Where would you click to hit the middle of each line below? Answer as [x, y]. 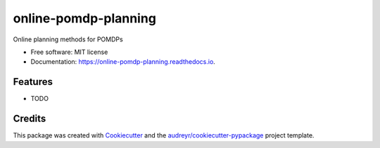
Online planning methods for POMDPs [68, 39]
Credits [30, 119]
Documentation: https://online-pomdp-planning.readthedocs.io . [123, 62]
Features [33, 82]
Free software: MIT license [69, 52]
